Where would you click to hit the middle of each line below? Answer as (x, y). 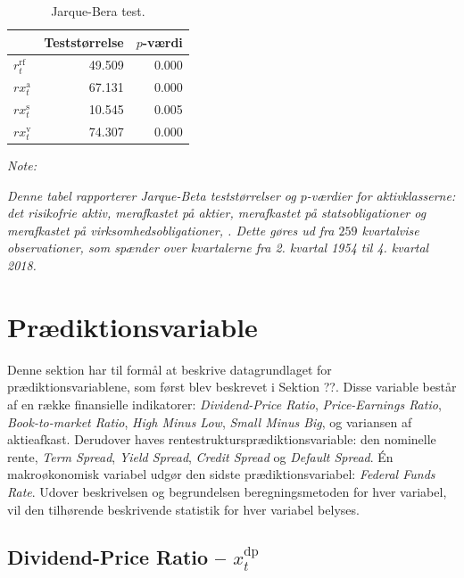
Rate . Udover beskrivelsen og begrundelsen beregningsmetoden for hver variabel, (227, 491)
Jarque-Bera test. (98, 11)
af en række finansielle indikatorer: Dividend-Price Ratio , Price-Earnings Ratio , (224, 404)
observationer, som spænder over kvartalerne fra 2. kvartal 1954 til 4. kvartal (218, 248)
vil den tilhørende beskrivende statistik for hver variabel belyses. (183, 509)
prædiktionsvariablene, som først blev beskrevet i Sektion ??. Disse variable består (232, 387)
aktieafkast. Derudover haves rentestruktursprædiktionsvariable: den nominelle (222, 439)
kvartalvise (390, 230)
